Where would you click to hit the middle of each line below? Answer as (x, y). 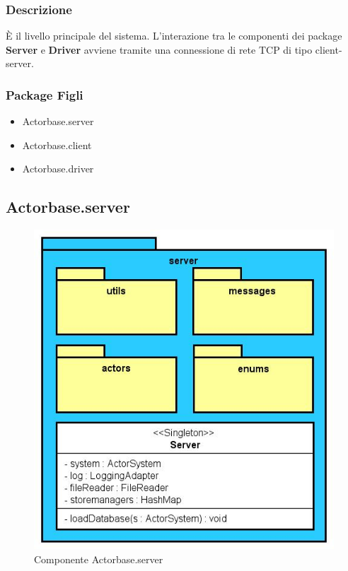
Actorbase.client (57, 145)
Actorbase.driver (58, 169)
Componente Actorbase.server (99, 559)
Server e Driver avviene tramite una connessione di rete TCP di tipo (159, 49)
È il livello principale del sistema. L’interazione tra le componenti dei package (174, 36)
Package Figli (45, 94)
